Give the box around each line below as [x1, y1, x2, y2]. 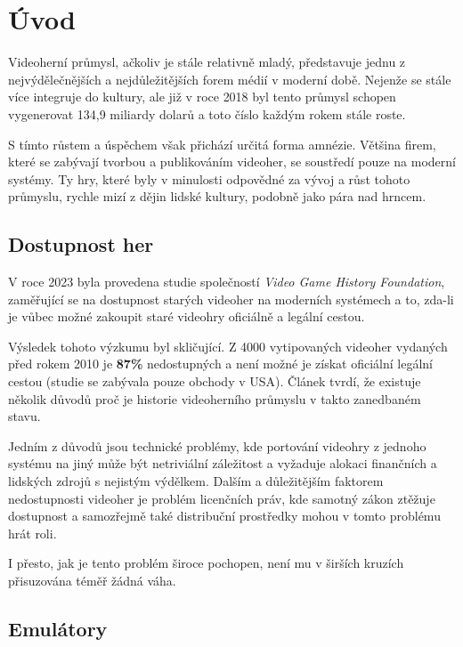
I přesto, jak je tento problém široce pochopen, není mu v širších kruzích [8, 554, 404, 572]
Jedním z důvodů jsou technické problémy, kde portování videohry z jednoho [8, 436, 426, 455]
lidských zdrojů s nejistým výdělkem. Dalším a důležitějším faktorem [8, 472, 384, 490]
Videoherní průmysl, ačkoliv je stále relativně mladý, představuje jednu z [8, 53, 406, 71]
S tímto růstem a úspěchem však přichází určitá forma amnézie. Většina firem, [8, 134, 436, 153]
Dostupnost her [8, 230, 154, 258]
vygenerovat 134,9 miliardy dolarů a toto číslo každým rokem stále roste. [8, 104, 406, 123]
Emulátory [8, 614, 108, 642]
